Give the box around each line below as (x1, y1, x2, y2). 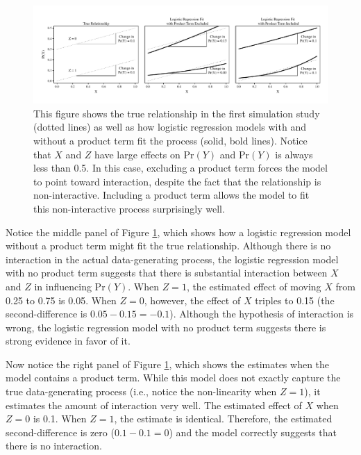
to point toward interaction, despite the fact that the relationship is (33, 174, 321, 188)
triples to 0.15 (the (255, 292, 335, 307)
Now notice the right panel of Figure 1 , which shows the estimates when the (6, 356, 330, 371)
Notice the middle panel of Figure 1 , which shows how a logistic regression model (6, 224, 351, 239)
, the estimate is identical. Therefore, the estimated (114, 411, 333, 426)
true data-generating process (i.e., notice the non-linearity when (6, 384, 277, 399)
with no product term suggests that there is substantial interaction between (6, 265, 328, 280)
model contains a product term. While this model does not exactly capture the (6, 370, 341, 385)
